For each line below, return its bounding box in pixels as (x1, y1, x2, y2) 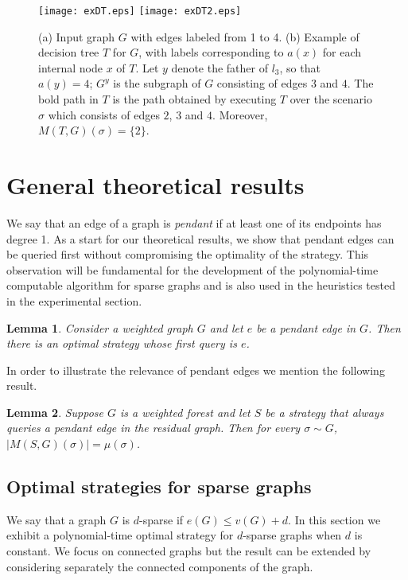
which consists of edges (48, 106, 160, 123)
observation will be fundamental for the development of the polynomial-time (6, 261, 379, 278)
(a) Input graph (38, 28, 115, 45)
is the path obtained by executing (112, 91, 277, 107)
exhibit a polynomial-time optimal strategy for (6, 527, 234, 543)
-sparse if (139, 511, 184, 527)
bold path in (38, 91, 99, 107)
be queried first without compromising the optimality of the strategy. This (6, 246, 369, 263)
